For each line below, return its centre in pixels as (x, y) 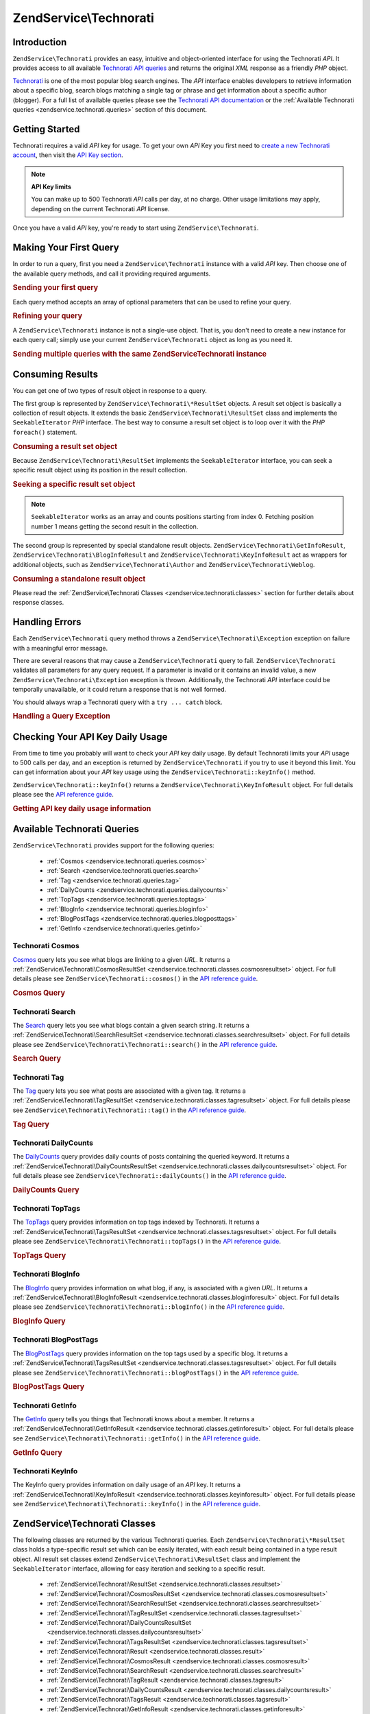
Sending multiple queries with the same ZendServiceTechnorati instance (140, 354)
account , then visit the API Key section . (68, 155)
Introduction (40, 42)
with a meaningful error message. (60, 648)
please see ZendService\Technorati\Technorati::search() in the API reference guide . (145, 1044)
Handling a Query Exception (62, 716)
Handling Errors (47, 622)
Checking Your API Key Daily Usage (90, 737)
